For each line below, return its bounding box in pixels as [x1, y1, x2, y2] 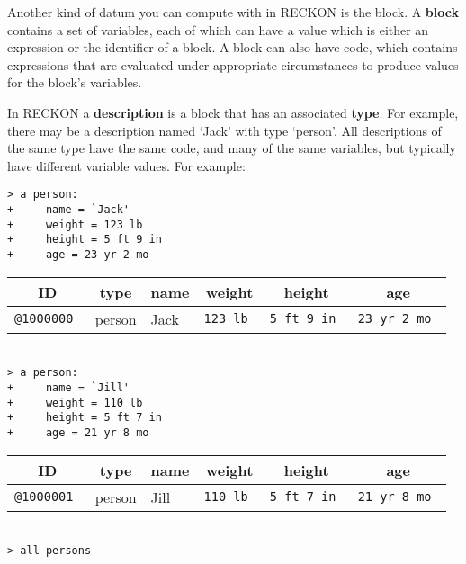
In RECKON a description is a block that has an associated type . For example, [7, 103, 459, 121]
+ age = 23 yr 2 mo [7, 247, 149, 261]
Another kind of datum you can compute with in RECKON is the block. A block [7, 3, 459, 21]
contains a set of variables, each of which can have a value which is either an [7, 20, 429, 39]
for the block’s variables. [7, 73, 142, 92]
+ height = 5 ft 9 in [7, 233, 162, 246]
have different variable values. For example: [7, 156, 246, 175]
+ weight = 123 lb [7, 218, 143, 231]
